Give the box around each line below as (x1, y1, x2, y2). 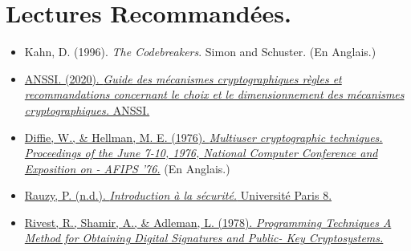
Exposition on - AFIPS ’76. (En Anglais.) (24, 160, 230, 176)
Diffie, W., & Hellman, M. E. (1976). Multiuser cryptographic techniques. (24, 128, 383, 145)
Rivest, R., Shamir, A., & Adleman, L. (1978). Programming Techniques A (24, 213, 392, 230)
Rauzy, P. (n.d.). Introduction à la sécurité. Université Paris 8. (24, 187, 332, 204)
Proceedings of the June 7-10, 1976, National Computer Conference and (24, 144, 378, 161)
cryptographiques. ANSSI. (24, 101, 150, 118)
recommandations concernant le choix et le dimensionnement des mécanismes (24, 86, 405, 103)
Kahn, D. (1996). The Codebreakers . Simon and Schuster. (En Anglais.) (24, 43, 376, 60)
